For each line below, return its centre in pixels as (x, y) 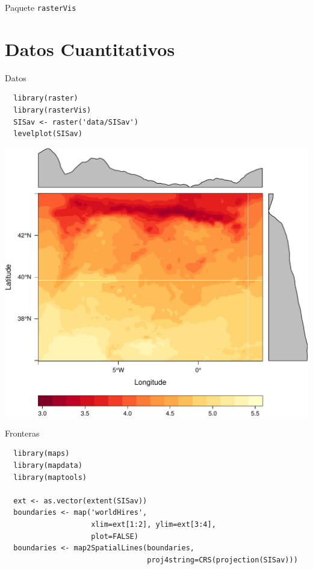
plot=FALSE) (115, 536)
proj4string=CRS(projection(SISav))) (222, 560)
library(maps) (42, 454)
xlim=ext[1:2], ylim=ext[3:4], (153, 524)
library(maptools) (50, 477)
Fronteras (22, 433)
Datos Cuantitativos (90, 48)
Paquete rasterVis (41, 7)
